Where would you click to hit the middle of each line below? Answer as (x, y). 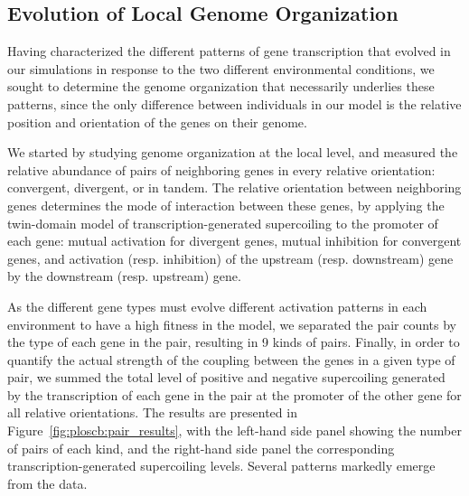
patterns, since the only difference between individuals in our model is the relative (234, 103)
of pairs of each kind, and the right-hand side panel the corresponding (201, 448)
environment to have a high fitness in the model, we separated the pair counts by (232, 324)
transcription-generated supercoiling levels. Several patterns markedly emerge (221, 466)
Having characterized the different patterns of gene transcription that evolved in (229, 51)
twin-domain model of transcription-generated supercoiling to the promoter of (223, 223)
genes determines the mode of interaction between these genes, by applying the (226, 205)
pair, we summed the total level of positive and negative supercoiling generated (226, 377)
